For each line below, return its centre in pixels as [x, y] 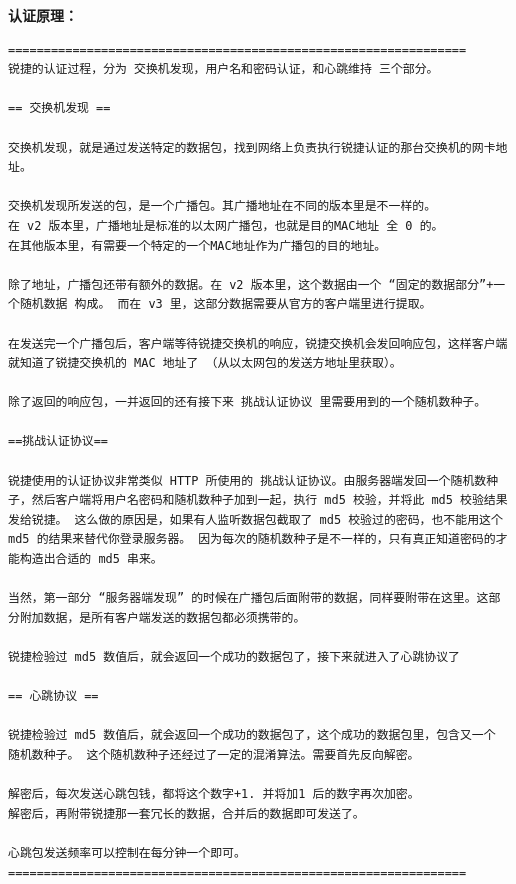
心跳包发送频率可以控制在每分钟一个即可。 [127, 852]
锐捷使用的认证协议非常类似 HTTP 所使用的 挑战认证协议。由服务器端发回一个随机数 [247, 480]
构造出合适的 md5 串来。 [91, 559]
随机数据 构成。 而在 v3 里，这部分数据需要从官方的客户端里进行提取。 [225, 304]
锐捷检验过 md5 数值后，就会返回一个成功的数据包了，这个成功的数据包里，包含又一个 [252, 735]
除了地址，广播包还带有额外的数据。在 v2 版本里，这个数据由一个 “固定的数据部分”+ [251, 284]
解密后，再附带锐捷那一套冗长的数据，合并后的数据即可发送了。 [186, 813]
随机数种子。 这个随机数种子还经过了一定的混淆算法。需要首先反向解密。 [214, 754]
